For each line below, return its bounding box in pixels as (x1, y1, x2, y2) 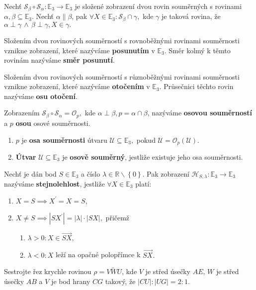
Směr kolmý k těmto (169, 45, 231, 55)
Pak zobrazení (147, 168, 189, 179)
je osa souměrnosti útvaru (21, 134, 107, 145)
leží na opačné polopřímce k (55, 249, 141, 260)
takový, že (105, 276, 136, 286)
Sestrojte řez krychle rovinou (4, 266, 91, 277)
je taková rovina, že (162, 11, 221, 21)
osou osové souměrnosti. (15, 117, 90, 128)
